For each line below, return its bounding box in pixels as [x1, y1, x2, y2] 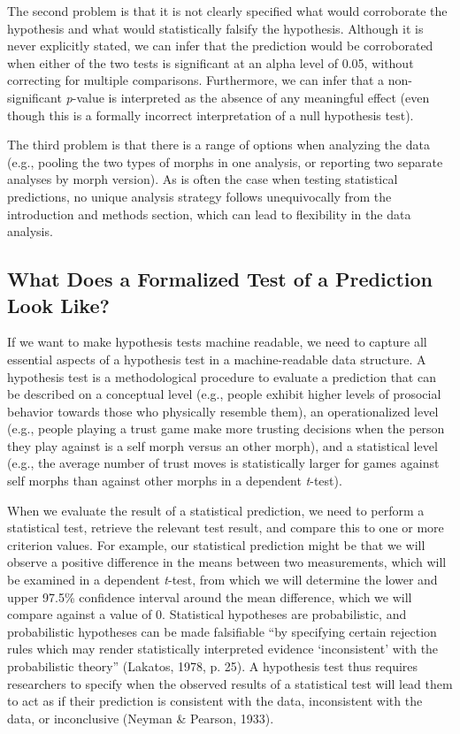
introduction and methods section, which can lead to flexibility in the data [7, 204, 411, 223]
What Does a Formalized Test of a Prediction [7, 265, 433, 293]
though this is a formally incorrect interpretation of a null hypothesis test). [7, 105, 414, 124]
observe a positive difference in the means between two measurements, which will [7, 553, 447, 571]
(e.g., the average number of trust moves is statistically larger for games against [7, 454, 440, 472]
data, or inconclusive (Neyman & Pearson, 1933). [7, 708, 274, 727]
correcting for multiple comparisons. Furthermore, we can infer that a [7, 71, 385, 89]
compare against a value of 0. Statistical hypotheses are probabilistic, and [7, 605, 407, 623]
